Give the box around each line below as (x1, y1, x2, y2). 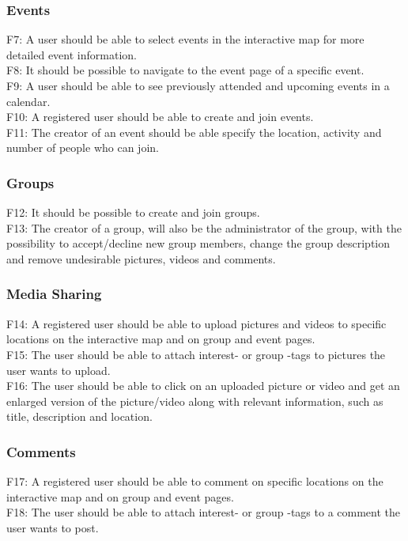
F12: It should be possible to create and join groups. (6, 204, 260, 221)
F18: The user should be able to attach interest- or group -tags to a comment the (6, 504, 400, 520)
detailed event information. (6, 46, 137, 62)
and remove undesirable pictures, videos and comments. (6, 250, 276, 267)
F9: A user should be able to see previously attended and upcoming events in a (6, 78, 390, 93)
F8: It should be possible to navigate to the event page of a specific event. (6, 62, 365, 78)
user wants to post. (6, 519, 99, 535)
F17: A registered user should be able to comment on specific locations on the (6, 473, 383, 490)
